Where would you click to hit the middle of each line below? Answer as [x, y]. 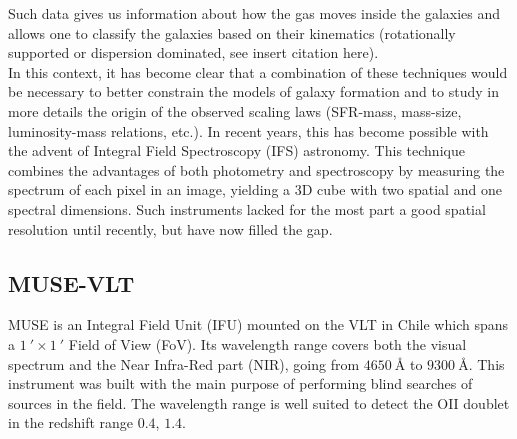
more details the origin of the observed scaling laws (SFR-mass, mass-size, [235, 110]
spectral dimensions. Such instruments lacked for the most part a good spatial [247, 208]
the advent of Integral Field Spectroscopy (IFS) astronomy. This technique [236, 150]
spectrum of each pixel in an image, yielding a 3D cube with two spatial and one [255, 189]
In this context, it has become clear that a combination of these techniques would [258, 71]
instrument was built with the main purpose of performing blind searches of [240, 383]
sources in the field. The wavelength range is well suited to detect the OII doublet [259, 402]
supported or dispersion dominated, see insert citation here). [193, 52]
